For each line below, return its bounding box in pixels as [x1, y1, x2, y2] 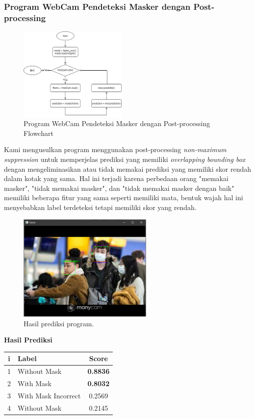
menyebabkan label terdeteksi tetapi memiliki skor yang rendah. [4, 202, 197, 212]
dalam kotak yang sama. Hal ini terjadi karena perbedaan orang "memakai [4, 173, 229, 183]
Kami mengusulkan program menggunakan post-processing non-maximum [4, 144, 227, 155]
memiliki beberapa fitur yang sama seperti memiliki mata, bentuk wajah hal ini [4, 192, 243, 203]
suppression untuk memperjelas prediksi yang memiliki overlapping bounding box [4, 154, 246, 164]
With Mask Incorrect [18, 390, 81, 400]
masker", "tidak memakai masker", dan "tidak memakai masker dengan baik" [4, 183, 234, 193]
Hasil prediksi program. [24, 318, 94, 328]
